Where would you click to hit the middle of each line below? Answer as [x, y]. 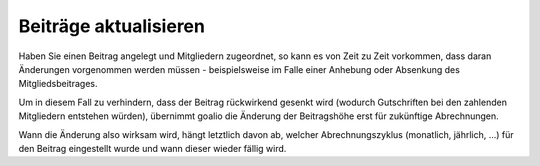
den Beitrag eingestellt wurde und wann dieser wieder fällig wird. [152, 148]
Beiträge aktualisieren [111, 26]
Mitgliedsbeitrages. [58, 84]
